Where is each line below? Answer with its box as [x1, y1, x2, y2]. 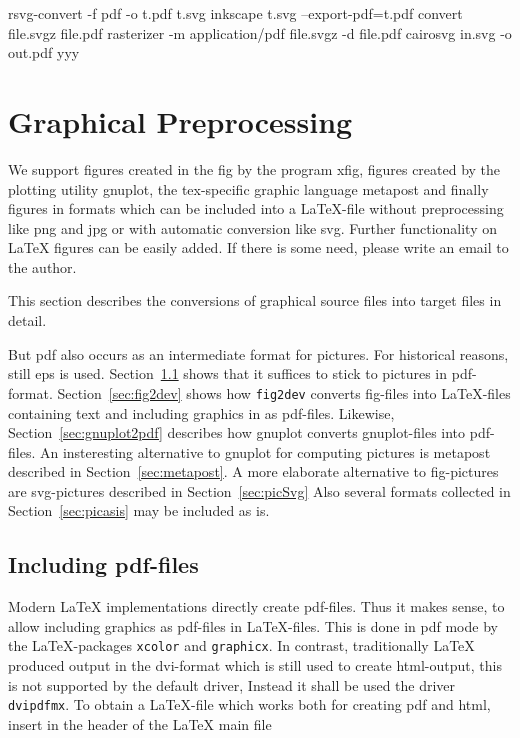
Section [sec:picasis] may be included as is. [8, 500, 270, 521]
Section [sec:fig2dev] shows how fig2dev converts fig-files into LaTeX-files [57, 382, 511, 403]
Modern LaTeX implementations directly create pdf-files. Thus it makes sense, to [8, 596, 505, 617]
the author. [8, 256, 77, 277]
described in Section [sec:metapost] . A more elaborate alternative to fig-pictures [8, 461, 499, 482]
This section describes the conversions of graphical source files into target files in [8, 290, 502, 311]
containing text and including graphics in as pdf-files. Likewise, [8, 402, 395, 423]
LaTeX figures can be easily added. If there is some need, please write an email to [8, 237, 509, 258]
